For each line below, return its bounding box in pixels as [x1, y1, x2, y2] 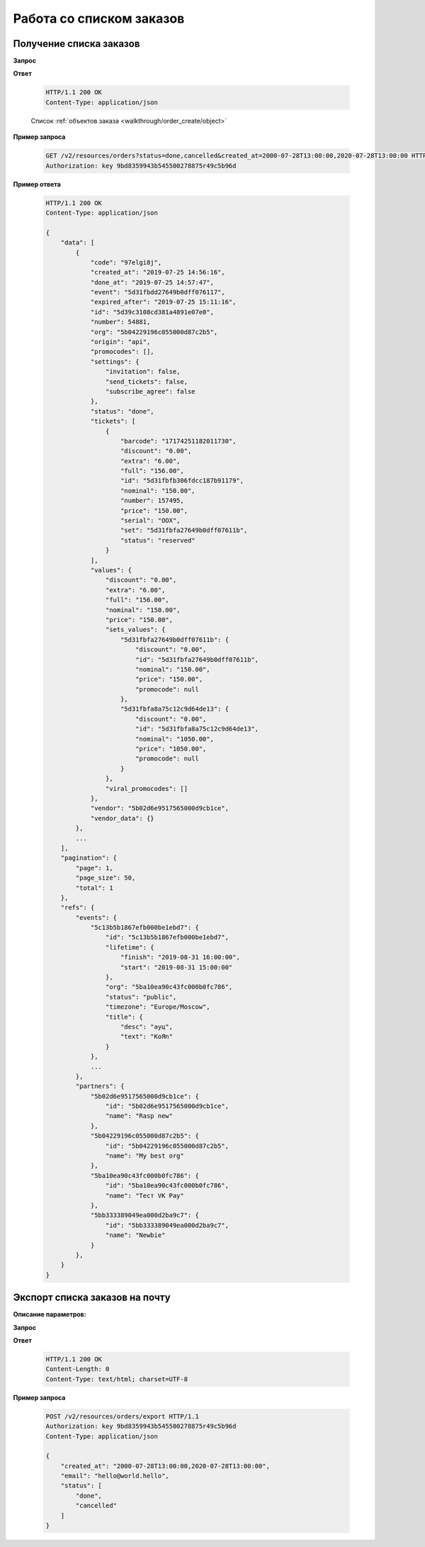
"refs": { [60, 904, 95, 911]
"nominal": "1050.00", [135, 735, 214, 743]
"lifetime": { [105, 943, 155, 951]
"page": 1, [75, 864, 113, 872]
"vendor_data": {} [90, 814, 155, 822]
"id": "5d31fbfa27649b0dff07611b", [135, 655, 259, 663]
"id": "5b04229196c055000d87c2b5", [105, 1142, 229, 1150]
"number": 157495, [120, 497, 184, 505]
